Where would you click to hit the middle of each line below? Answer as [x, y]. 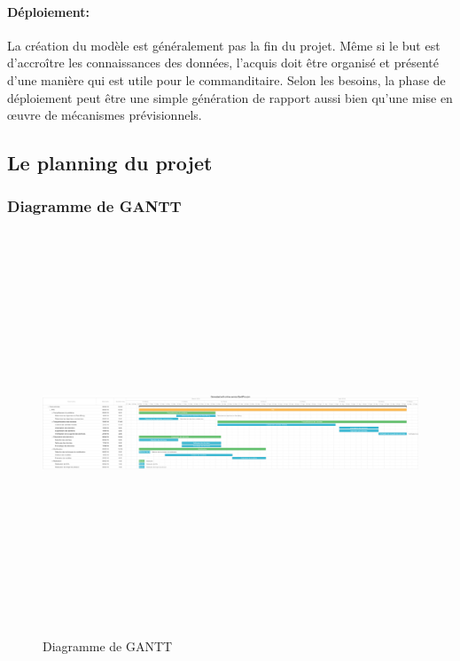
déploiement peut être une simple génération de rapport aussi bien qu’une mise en [230, 97]
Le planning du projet [110, 163]
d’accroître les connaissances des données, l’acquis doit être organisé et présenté [223, 63]
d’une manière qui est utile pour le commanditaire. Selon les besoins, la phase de [226, 79]
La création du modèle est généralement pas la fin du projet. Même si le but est [224, 45]
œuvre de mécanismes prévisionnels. [105, 115]
